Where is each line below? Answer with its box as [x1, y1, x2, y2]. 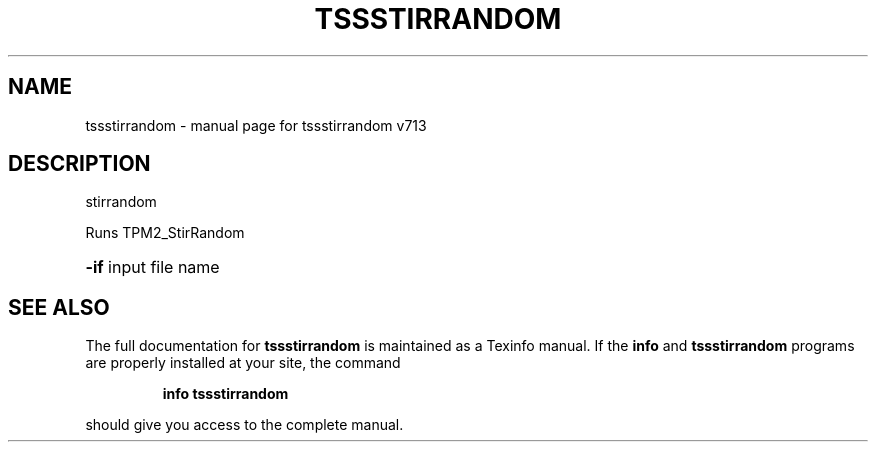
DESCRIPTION [8, 151, 151, 177]
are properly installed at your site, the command [85, 354, 401, 372]
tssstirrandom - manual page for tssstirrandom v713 [85, 116, 427, 134]
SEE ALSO [8, 294, 110, 320]
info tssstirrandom [162, 385, 289, 403]
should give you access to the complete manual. [85, 416, 404, 434]
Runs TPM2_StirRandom [85, 224, 245, 242]
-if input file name [85, 257, 220, 278]
